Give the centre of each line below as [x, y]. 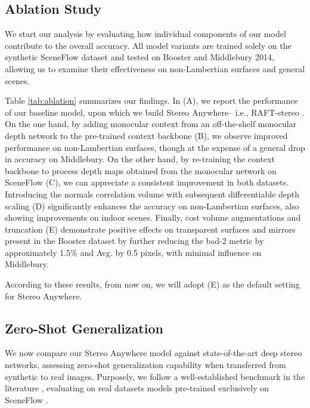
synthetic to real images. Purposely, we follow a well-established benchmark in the [155, 376]
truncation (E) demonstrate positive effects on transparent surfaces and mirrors [150, 229]
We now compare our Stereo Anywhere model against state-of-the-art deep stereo [154, 353]
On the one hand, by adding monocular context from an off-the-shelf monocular [151, 124]
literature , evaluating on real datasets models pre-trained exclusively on [137, 388]
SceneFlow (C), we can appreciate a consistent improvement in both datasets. [147, 182]
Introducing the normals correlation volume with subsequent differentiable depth [152, 194]
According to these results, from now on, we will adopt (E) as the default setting [152, 284]
